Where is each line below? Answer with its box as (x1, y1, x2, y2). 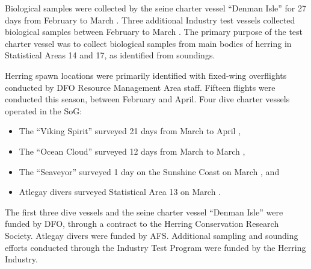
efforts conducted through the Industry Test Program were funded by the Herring (5, 241, 306, 253)
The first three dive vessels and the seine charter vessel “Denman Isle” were (5, 205, 283, 218)
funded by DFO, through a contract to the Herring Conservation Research (5, 217, 279, 230)
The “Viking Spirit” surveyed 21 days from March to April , (19, 125, 241, 137)
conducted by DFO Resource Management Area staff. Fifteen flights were (5, 81, 276, 93)
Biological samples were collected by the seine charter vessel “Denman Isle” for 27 (5, 2, 307, 14)
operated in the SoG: (5, 104, 82, 117)
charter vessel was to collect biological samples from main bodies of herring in (5, 37, 292, 49)
